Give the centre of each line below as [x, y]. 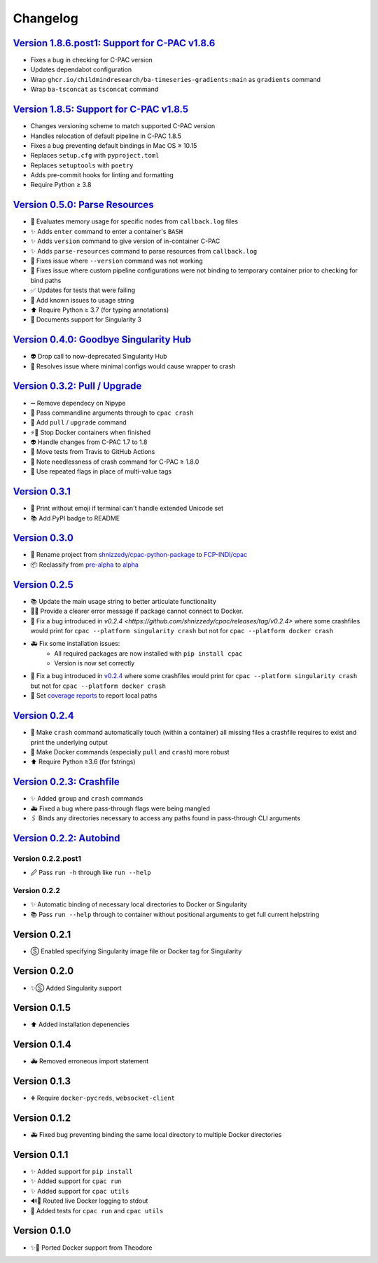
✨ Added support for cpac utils [80, 1191]
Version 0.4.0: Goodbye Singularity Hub [102, 340]
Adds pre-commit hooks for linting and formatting [102, 175]
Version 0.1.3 [42, 1081]
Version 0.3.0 [43, 538]
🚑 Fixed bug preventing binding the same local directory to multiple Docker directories [156, 1135]
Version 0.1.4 [42, 1045]
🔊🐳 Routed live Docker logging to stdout [89, 1201]
